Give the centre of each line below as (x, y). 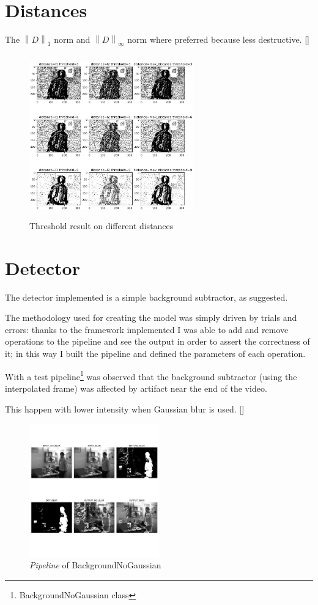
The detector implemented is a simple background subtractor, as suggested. (146, 297)
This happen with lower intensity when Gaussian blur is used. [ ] (125, 409)
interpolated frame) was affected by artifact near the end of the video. (136, 388)
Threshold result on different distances (102, 225)
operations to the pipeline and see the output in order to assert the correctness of (157, 341)
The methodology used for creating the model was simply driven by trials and (151, 317)
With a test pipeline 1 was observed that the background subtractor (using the (151, 375)
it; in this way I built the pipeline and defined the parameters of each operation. (155, 354)
